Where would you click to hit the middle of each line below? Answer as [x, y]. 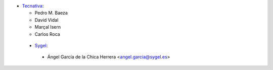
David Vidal [47, 20]
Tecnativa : [33, 6]
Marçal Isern [48, 27]
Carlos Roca [47, 34]
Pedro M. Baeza [51, 13]
